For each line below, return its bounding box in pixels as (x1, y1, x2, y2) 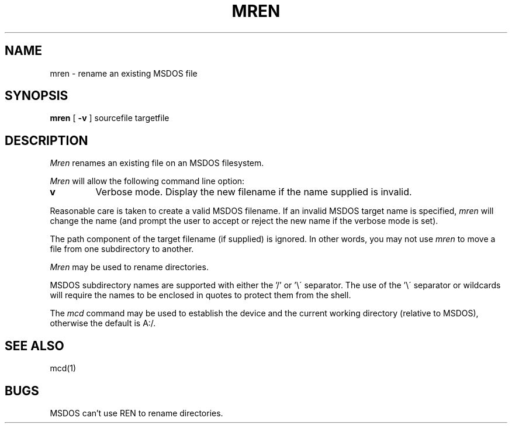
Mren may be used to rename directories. (50, 262, 209, 272)
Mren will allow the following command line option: (50, 176, 245, 187)
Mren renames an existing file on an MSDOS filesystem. (50, 158, 264, 168)
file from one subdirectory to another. (50, 244, 194, 254)
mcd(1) (50, 363, 77, 374)
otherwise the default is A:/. (50, 318, 156, 329)
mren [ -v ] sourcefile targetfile (50, 113, 169, 123)
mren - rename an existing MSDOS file (50, 68, 198, 78)
